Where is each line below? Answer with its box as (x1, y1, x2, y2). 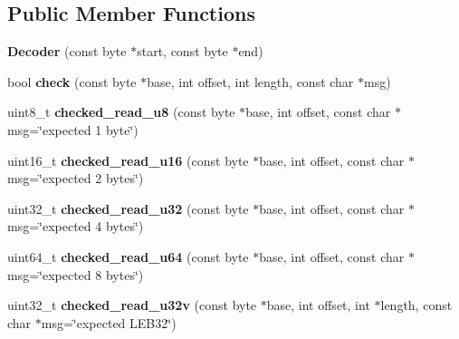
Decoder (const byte (7, 42, 127, 61)
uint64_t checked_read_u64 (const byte (7, 247, 249, 266)
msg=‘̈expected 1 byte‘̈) (7, 120, 139, 139)
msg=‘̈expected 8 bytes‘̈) (7, 265, 144, 284)
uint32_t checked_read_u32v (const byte (7, 295, 257, 315)
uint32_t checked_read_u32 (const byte (7, 199, 249, 218)
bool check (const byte (7, 72, 137, 91)
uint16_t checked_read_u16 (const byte (7, 150, 249, 169)
